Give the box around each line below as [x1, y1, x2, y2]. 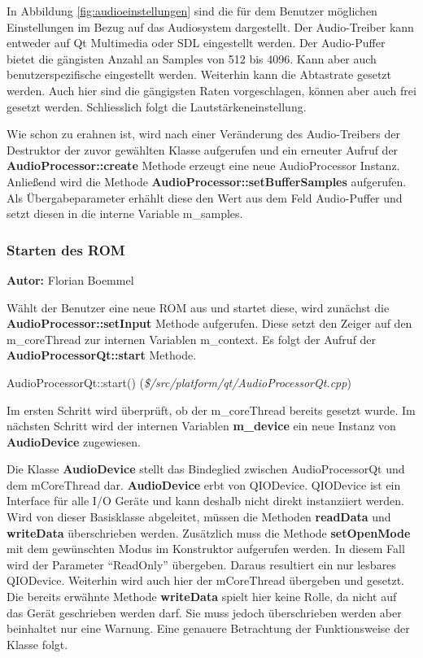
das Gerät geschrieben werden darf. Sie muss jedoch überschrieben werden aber [7, 604, 402, 621]
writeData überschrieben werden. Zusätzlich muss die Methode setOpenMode [7, 524, 411, 541]
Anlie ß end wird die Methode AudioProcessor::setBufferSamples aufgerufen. [7, 172, 407, 190]
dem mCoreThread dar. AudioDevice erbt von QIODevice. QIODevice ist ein [7, 476, 401, 493]
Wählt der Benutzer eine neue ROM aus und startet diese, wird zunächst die [7, 298, 390, 316]
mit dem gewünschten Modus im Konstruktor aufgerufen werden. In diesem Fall [7, 540, 405, 557]
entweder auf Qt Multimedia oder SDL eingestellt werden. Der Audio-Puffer [7, 34, 386, 51]
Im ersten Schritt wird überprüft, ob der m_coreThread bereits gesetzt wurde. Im [7, 401, 416, 418]
